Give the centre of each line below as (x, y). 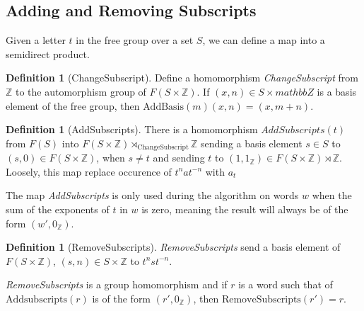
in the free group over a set (135, 40)
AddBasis (164, 107)
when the (332, 195)
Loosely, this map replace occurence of (89, 171)
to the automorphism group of (81, 91)
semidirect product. (48, 53)
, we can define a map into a (264, 40)
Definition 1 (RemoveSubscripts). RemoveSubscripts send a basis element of (173, 247)
